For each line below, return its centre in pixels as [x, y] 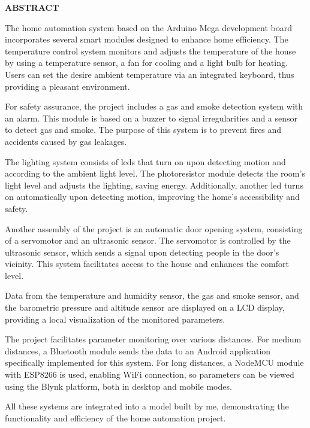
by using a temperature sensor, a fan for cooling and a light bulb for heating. [146, 63]
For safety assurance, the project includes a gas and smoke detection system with [154, 106]
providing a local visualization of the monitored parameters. [115, 319]
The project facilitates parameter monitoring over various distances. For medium [153, 339]
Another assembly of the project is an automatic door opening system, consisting [154, 228]
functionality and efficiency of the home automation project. [115, 418]
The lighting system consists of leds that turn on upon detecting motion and [145, 161]
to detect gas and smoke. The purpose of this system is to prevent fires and [143, 130]
